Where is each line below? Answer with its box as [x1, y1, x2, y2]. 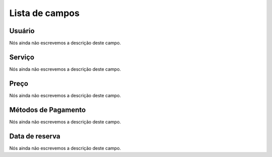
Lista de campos [9, 8, 80, 19]
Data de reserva [9, 132, 60, 140]
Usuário [9, 27, 35, 35]
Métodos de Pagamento [9, 105, 86, 114]
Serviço [9, 53, 35, 61]
